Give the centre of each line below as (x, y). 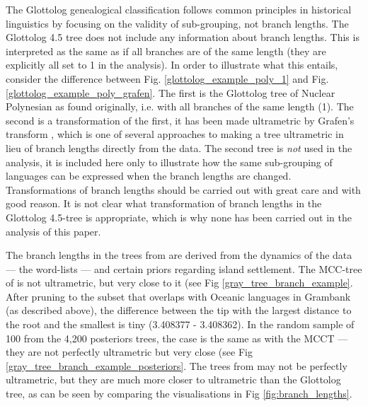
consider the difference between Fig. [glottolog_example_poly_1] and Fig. (167, 78)
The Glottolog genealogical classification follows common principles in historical (179, 9)
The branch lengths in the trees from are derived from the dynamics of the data (179, 255)
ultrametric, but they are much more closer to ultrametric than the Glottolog (173, 379)
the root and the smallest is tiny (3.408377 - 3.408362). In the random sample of (180, 324)
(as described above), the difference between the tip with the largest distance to (179, 310)
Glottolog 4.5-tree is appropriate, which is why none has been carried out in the (179, 217)
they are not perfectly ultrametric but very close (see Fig (129, 352)
